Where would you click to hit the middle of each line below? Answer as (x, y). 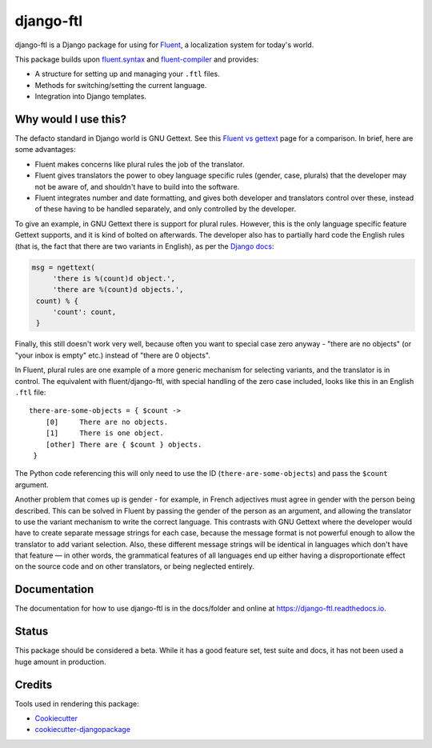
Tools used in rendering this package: (77, 703)
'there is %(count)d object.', (114, 278)
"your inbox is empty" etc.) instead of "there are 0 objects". (113, 355)
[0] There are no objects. (107, 422)
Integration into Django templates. (91, 97)
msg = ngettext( (64, 267)
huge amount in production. (60, 662)
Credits (34, 684)
